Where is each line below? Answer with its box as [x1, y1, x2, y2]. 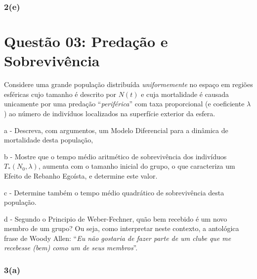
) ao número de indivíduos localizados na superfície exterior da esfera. [4, 108, 215, 118]
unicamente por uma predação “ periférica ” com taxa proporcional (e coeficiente [4, 98, 245, 109]
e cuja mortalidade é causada [141, 89, 229, 99]
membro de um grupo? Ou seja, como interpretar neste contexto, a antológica [4, 223, 239, 233]
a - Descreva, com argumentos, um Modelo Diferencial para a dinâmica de [4, 125, 228, 135]
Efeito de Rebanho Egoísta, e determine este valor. [4, 170, 158, 181]
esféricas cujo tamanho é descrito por [4, 89, 117, 99]
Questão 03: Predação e [4, 31, 168, 51]
